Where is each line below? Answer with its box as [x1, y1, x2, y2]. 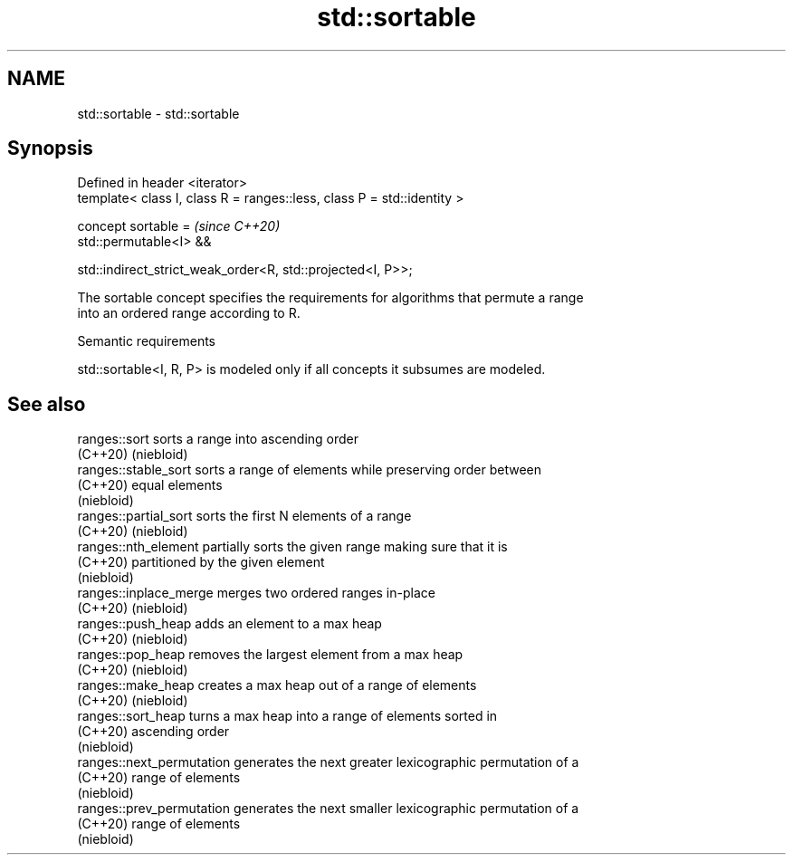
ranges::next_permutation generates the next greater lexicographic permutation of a [77, 754, 579, 771]
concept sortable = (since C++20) [77, 218, 281, 235]
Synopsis [7, 137, 93, 160]
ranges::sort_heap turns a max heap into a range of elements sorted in [77, 708, 498, 724]
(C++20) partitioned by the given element [77, 554, 325, 570]
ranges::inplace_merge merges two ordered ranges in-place [77, 585, 435, 601]
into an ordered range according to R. [77, 305, 301, 321]
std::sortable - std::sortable [77, 105, 240, 121]
